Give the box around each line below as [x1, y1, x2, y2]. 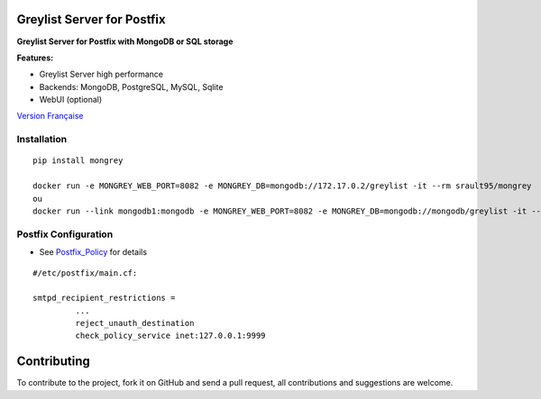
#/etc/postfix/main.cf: [32, 268, 138, 278]
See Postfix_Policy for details [39, 247, 148, 258]
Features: [16, 52, 54, 63]
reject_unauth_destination [75, 318, 195, 329]
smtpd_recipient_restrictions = [32, 293, 176, 304]
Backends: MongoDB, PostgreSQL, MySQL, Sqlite [39, 81, 224, 92]
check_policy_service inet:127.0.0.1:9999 [75, 331, 266, 341]
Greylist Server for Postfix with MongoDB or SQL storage [16, 36, 234, 47]
